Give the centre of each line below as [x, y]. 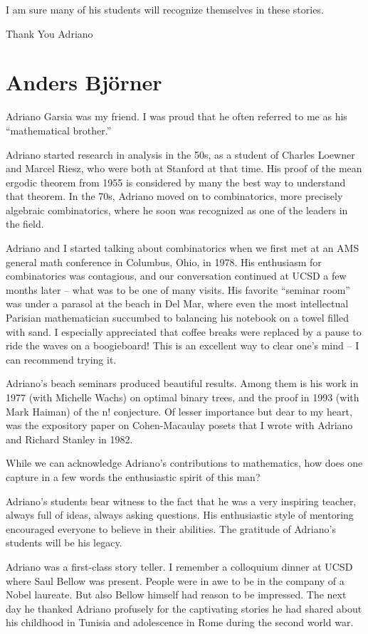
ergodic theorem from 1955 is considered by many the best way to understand [176, 182]
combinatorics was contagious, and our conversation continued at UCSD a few [176, 276]
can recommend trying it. [61, 359]
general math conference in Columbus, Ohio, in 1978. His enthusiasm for [164, 261]
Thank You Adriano [49, 33]
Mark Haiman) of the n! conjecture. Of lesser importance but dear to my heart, [179, 411]
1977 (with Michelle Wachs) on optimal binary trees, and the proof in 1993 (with [183, 397]
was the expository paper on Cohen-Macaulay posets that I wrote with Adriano [179, 425]
